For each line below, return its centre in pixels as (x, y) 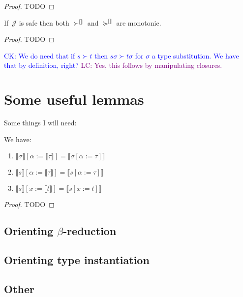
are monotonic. (139, 22)
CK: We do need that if (40, 55)
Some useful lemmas (74, 99)
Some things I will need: (40, 123)
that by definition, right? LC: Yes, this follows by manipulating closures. (113, 65)
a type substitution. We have (195, 55)
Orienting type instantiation (77, 260)
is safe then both (44, 22)
